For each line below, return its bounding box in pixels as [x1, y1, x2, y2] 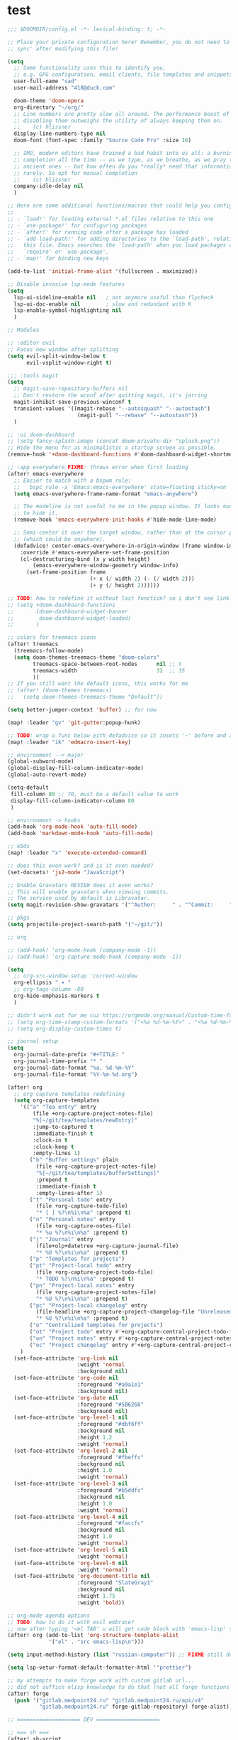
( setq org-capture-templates [13, 1097, 100, 1104]
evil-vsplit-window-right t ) [25, 359, 113, 366]
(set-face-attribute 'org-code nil [13, 1375, 119, 1382]
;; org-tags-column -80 [13, 986, 84, 993]
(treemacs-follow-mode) [13, 648, 84, 655]
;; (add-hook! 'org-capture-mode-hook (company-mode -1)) [7, 953, 182, 960]
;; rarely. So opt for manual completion [13, 169, 138, 176]
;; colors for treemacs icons [7, 634, 97, 641]
